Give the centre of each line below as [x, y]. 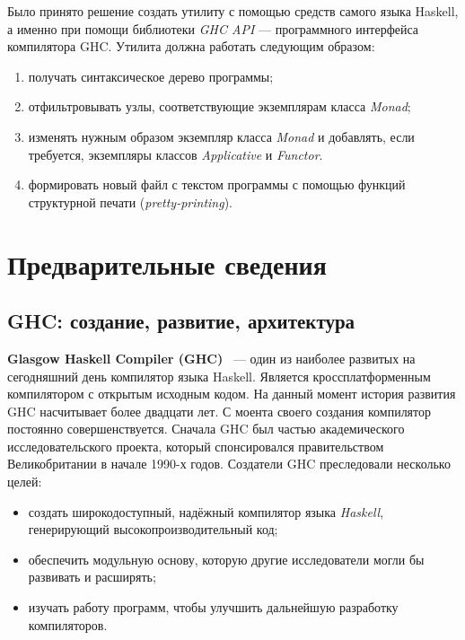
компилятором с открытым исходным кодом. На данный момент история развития [232, 394]
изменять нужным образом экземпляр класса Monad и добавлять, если [221, 136]
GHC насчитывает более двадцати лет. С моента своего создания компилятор [219, 411]
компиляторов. [68, 624]
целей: [25, 482]
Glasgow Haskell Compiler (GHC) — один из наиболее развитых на [211, 358]
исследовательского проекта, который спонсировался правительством [196, 446]
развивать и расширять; [92, 577]
